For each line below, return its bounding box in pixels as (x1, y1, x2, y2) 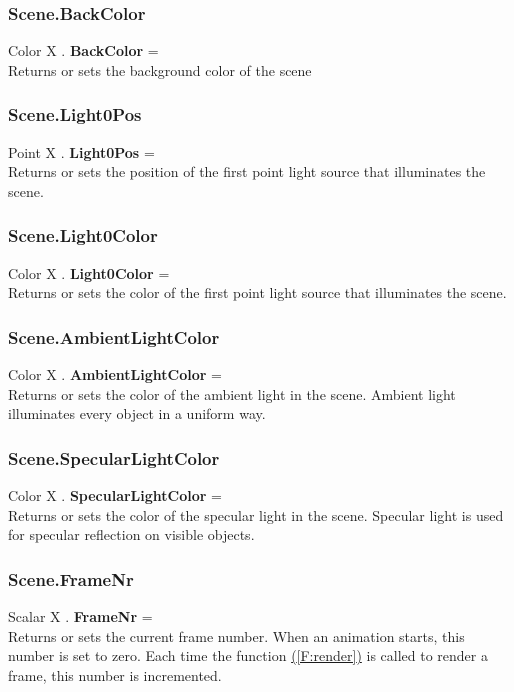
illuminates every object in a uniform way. (8, 403, 266, 424)
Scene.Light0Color (8, 223, 158, 248)
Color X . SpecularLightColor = (8, 485, 222, 506)
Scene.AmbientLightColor (8, 324, 220, 349)
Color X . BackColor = (8, 40, 159, 61)
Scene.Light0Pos (8, 102, 142, 127)
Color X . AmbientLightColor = (8, 364, 222, 385)
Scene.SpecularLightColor (8, 445, 220, 470)
